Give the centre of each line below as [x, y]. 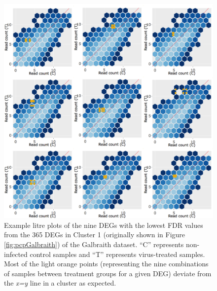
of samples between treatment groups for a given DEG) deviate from [108, 273]
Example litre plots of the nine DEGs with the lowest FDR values [104, 225]
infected [16, 254]
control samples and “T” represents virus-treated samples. [117, 254]
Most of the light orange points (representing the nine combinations [106, 264]
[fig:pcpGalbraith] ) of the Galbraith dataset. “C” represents [94, 244]
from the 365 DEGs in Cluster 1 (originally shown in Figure [95, 235]
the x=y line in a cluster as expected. [60, 283]
